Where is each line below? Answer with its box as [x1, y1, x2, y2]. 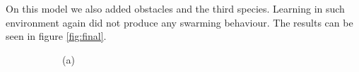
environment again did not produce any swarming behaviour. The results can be [6, 15, 353, 29]
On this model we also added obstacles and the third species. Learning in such [6, 1, 345, 15]
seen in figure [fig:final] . [6, 29, 107, 43]
